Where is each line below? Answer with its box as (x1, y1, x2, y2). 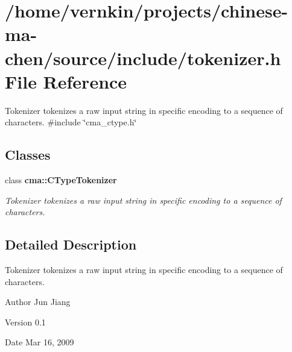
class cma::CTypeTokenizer (5, 174, 117, 186)
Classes (5, 145, 51, 164)
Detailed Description (5, 235, 137, 254)
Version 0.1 (5, 315, 46, 328)
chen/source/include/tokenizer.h (5, 45, 281, 70)
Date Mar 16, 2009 (5, 336, 74, 348)
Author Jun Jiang (5, 295, 71, 308)
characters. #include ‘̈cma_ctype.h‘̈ (5, 116, 137, 128)
